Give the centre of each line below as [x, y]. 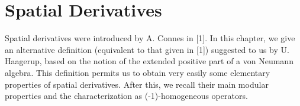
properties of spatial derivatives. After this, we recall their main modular [137, 84]
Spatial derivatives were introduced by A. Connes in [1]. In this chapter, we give [150, 38]
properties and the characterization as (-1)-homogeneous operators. [126, 96]
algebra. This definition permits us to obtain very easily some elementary [138, 72]
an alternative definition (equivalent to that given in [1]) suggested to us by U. [147, 49]
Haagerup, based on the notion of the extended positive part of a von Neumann [149, 61]
